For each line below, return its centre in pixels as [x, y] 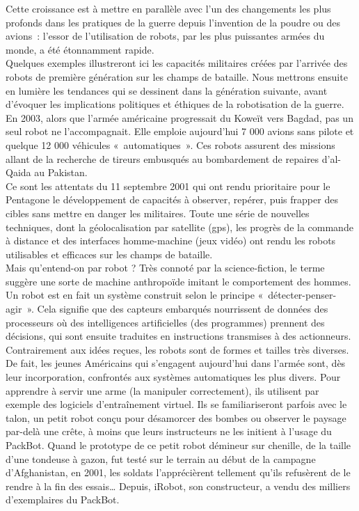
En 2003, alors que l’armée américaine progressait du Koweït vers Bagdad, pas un [179, 117]
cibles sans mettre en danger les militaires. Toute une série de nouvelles [158, 213]
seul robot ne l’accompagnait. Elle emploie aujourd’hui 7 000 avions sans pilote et [180, 131]
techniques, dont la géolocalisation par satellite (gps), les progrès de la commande [179, 227]
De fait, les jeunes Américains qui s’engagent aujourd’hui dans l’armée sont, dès [176, 363]
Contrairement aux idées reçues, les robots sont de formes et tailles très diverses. [177, 349]
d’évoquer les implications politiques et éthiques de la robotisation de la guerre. [175, 104]
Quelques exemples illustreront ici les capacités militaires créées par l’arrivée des [177, 63]
